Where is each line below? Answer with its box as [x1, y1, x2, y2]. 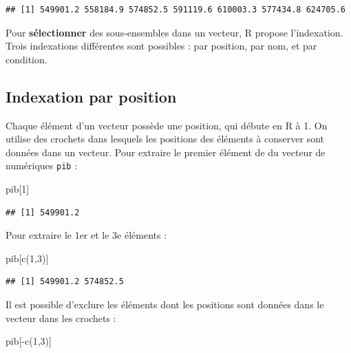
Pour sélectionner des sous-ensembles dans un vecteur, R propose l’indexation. [6, 25, 343, 39]
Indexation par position [6, 85, 177, 107]
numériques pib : [6, 158, 78, 173]
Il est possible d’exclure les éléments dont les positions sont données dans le [6, 297, 324, 311]
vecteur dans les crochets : [6, 310, 116, 325]
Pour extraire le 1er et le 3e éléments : [6, 228, 167, 242]
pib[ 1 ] [6, 182, 30, 196]
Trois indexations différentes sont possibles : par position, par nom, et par [6, 39, 317, 53]
